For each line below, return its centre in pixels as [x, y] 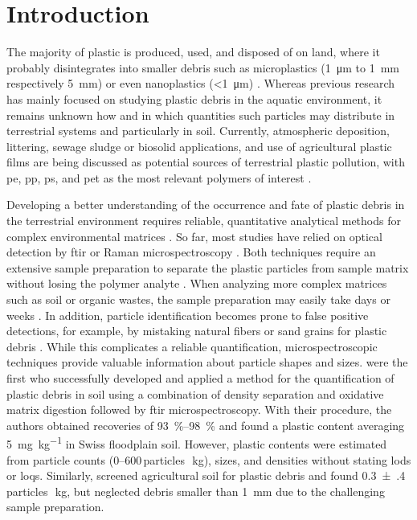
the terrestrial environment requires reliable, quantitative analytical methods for [204, 221]
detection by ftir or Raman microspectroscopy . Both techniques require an [191, 252]
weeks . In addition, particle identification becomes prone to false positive [188, 315]
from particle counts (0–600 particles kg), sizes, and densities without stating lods [209, 459]
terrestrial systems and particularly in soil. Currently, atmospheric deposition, [198, 131]
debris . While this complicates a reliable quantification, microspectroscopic [192, 346]
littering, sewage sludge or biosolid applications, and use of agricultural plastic [199, 146]
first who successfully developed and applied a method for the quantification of [200, 378]
